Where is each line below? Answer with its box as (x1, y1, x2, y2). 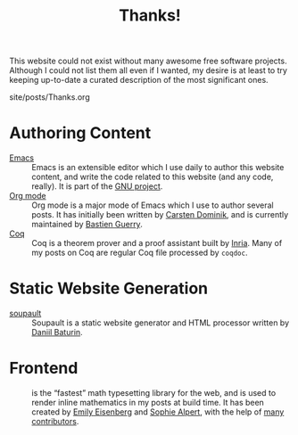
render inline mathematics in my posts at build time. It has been (31, 398, 265, 407)
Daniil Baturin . (31, 327, 83, 338)
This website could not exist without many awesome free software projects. (9, 55, 287, 67)
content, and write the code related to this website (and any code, (31, 171, 274, 183)
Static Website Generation (9, 278, 209, 299)
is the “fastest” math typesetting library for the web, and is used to (31, 388, 277, 398)
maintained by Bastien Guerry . (31, 219, 143, 230)
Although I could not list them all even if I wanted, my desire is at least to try (9, 65, 288, 76)
